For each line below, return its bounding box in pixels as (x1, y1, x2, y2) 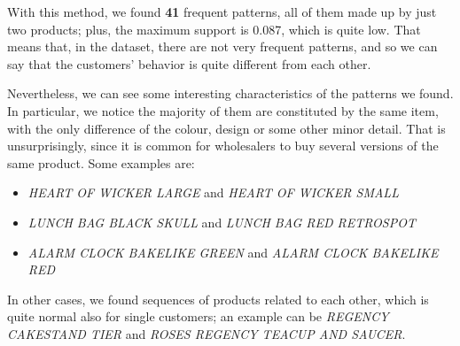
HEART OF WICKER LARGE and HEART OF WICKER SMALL (27, 183, 399, 202)
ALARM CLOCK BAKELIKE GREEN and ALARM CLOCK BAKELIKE (27, 242, 439, 261)
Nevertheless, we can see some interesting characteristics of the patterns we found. (7, 84, 454, 103)
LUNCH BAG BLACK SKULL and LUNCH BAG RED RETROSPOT (27, 212, 416, 231)
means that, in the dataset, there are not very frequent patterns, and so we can (7, 37, 438, 56)
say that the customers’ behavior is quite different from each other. (7, 54, 371, 73)
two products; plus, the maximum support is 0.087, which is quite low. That (7, 19, 421, 38)
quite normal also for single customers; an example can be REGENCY (7, 307, 389, 326)
